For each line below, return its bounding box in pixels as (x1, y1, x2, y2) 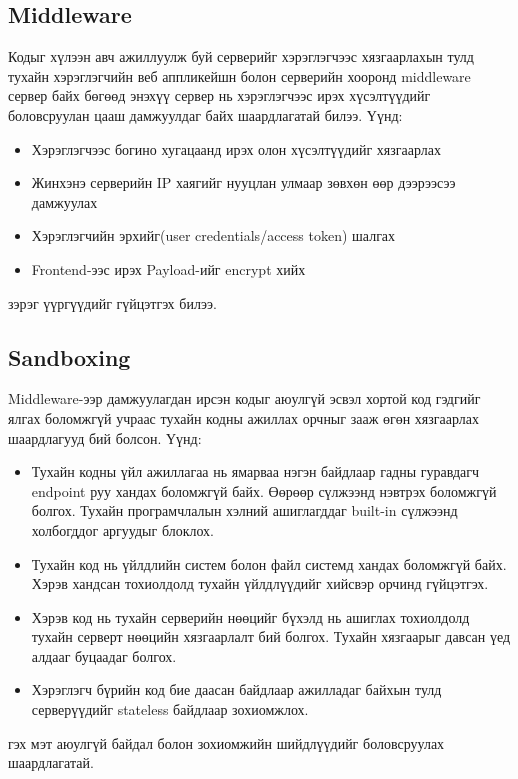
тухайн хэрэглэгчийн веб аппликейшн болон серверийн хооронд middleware (8, 65, 471, 86)
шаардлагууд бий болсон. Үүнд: (8, 427, 202, 448)
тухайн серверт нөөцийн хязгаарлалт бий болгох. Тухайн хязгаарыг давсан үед (31, 626, 511, 647)
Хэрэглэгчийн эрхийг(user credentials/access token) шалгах (31, 225, 396, 246)
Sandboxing (8, 341, 131, 372)
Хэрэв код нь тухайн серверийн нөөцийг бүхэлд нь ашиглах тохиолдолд (31, 606, 470, 627)
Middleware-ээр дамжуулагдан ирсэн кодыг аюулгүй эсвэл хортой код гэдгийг (8, 388, 481, 409)
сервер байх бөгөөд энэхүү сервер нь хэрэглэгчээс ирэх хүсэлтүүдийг (8, 85, 431, 106)
